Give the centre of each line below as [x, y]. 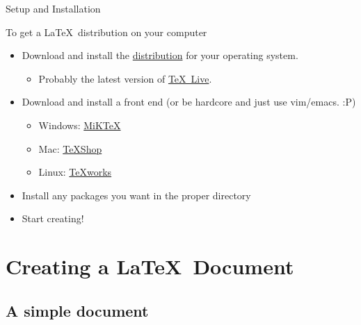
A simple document [77, 310]
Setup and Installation [53, 8]
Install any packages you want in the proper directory [136, 195]
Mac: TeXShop [70, 148]
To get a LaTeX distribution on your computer [106, 32]
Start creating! [53, 218]
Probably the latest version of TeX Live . [125, 78]
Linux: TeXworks [75, 172]
